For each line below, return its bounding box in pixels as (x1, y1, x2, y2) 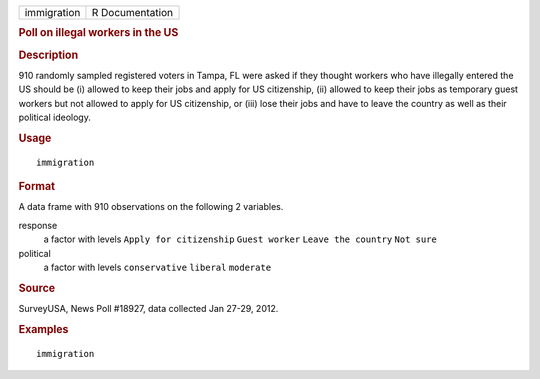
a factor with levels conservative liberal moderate (43, 261, 272, 273)
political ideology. (18, 111, 92, 124)
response (18, 219, 58, 231)
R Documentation (91, 6, 174, 19)
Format (18, 180, 55, 194)
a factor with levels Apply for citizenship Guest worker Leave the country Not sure (43, 233, 437, 245)
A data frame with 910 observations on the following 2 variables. (18, 201, 284, 213)
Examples (18, 322, 69, 336)
